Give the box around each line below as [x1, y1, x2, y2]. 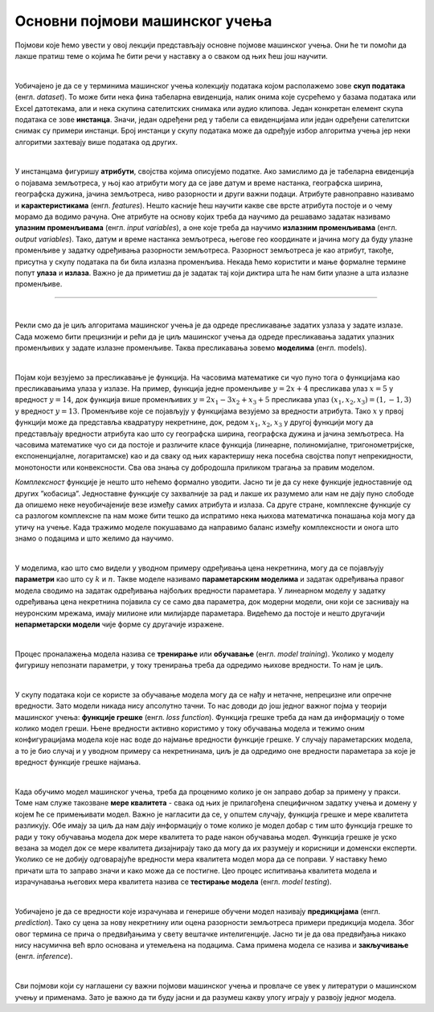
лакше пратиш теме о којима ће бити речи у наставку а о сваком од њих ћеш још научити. [14, 51, 329, 60]
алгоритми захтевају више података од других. [14, 137, 178, 146]
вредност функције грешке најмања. [14, 757, 141, 767]
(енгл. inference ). [14, 952, 73, 961]
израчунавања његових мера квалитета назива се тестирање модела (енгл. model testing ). [14, 877, 333, 887]
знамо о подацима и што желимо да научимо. [14, 533, 174, 543]
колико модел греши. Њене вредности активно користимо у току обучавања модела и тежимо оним [14, 724, 365, 734]
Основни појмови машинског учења [14, 12, 272, 30]
